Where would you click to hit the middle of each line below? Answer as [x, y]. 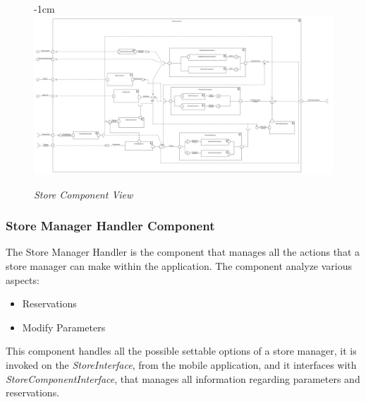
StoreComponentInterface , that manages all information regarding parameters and [183, 378]
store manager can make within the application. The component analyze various [179, 266]
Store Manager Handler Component [110, 226]
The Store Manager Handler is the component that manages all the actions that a [183, 252]
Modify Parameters [64, 327]
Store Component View [84, 194]
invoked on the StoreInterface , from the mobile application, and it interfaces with [181, 364]
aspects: [23, 279]
